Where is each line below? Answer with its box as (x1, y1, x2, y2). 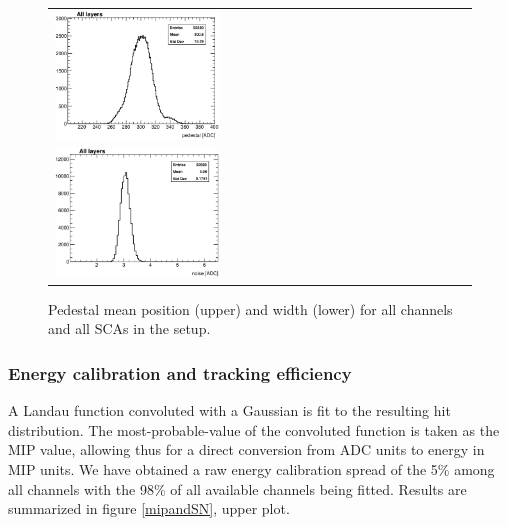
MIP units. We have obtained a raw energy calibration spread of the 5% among (8, 459, 495, 480)
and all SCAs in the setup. (48, 318, 211, 339)
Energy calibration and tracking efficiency (8, 361, 352, 385)
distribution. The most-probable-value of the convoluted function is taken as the (8, 419, 500, 440)
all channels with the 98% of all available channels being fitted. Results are (8, 478, 467, 499)
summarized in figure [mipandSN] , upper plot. (8, 498, 290, 519)
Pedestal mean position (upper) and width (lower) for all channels (48, 298, 453, 319)
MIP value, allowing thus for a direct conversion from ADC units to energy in (8, 439, 485, 460)
